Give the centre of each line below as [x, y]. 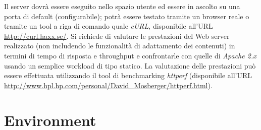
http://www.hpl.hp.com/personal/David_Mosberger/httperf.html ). [108, 85]
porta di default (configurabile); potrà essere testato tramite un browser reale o [127, 16]
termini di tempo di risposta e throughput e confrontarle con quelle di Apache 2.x [130, 55]
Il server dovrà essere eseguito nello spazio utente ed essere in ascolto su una [122, 6]
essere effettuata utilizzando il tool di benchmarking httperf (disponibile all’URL [128, 75]
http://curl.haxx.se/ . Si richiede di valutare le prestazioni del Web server [117, 36]
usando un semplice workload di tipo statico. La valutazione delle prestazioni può [130, 65]
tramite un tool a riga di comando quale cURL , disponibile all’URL [109, 26]
